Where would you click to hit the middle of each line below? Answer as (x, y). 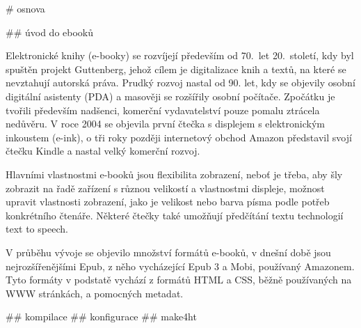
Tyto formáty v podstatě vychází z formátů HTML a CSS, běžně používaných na (179, 280)
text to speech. (37, 229)
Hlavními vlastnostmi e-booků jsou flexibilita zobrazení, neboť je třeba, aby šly (174, 174)
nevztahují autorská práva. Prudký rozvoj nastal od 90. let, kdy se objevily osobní (180, 83)
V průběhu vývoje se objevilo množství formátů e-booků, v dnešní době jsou (168, 252)
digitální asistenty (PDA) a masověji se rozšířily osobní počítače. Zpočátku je (170, 96)
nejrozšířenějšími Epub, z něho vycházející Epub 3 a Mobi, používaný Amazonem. (180, 266)
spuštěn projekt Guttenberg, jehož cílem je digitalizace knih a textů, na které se (176, 69)
